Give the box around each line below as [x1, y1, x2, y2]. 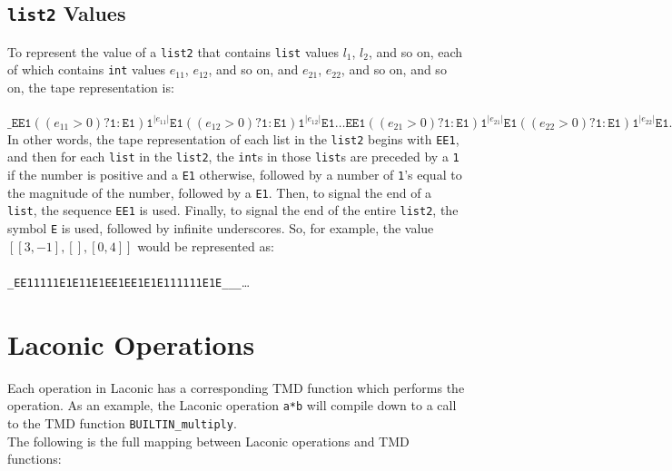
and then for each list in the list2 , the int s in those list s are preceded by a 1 [7, 147, 460, 166]
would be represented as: [137, 236, 274, 255]
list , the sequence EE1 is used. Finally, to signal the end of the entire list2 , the [7, 201, 459, 220]
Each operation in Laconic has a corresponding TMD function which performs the [7, 378, 465, 397]
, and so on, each [368, 42, 463, 61]
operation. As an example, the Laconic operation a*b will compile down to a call [7, 396, 457, 415]
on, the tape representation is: [7, 78, 174, 97]
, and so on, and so [341, 60, 447, 79]
